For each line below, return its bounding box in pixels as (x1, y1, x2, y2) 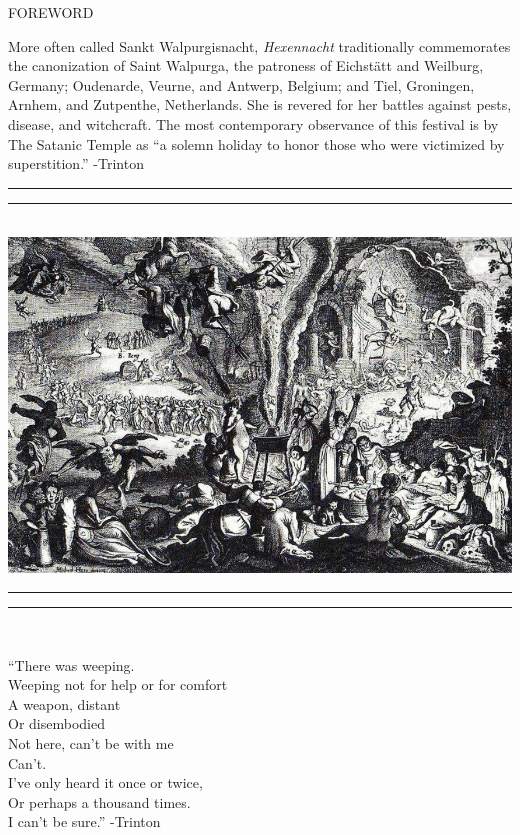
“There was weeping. (8, 654, 135, 675)
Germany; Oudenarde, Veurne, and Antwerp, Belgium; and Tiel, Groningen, (8, 74, 475, 95)
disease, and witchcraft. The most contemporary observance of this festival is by (8, 113, 499, 134)
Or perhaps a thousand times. (8, 791, 191, 812)
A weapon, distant (8, 693, 121, 714)
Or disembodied (8, 713, 105, 734)
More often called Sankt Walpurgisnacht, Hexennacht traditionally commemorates (8, 35, 511, 56)
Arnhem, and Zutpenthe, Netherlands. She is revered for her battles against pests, (8, 94, 512, 115)
